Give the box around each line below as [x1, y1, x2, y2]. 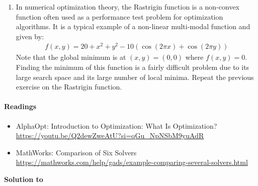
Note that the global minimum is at [16, 52, 126, 62]
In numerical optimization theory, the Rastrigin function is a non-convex [16, 2, 240, 12]
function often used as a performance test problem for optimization [16, 11, 223, 22]
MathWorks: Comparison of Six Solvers [16, 147, 137, 157]
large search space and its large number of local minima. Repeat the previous [16, 71, 254, 82]
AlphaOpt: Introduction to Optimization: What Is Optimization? [16, 120, 217, 131]
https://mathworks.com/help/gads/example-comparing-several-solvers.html [16, 157, 248, 167]
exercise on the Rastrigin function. [16, 81, 122, 92]
